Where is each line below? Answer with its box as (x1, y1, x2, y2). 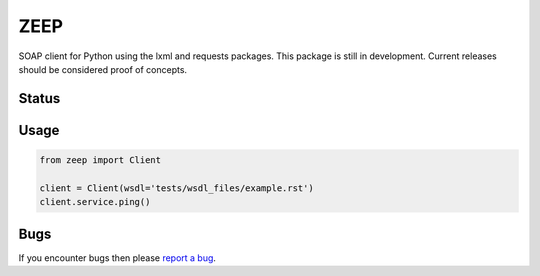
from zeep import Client (39, 154, 162, 165)
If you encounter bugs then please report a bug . (18, 251, 217, 264)
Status (18, 90, 61, 107)
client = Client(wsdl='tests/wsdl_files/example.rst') (39, 182, 314, 194)
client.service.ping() (39, 196, 151, 208)
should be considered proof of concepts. (18, 63, 188, 75)
